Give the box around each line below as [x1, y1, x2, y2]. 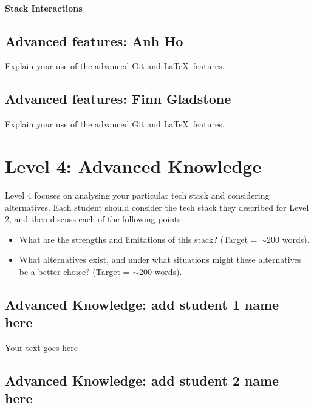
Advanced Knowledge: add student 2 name [5, 371, 279, 390]
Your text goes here [5, 341, 78, 354]
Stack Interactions [5, 1, 83, 14]
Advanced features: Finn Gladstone [5, 89, 231, 108]
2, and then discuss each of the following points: [5, 212, 183, 225]
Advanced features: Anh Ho [5, 31, 183, 50]
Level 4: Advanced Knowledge [5, 153, 262, 178]
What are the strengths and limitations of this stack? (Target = [19, 233, 258, 245]
